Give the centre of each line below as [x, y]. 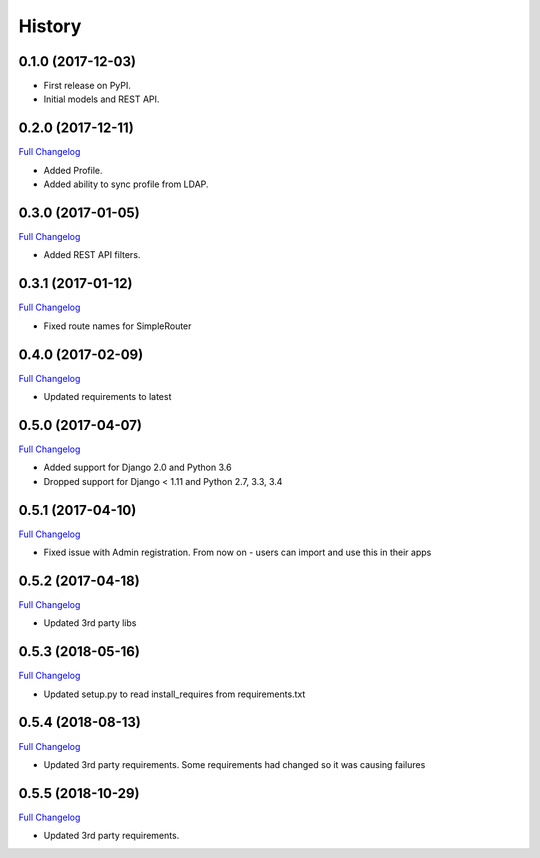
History [50, 26]
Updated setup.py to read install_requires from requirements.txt [174, 694]
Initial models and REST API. [101, 99]
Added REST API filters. [92, 255]
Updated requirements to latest [107, 397]
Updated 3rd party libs [90, 623]
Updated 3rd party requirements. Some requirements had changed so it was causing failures [234, 764]
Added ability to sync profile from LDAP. [126, 184]
